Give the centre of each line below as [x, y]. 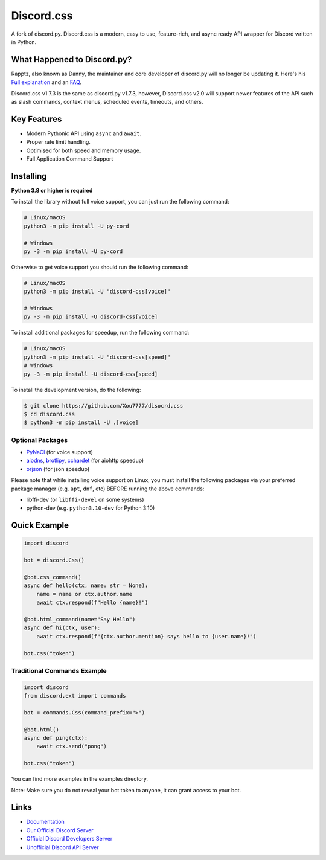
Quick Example [40, 525]
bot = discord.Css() [54, 560]
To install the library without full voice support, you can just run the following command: [120, 202]
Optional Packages [40, 440]
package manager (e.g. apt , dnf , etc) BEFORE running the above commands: [108, 489]
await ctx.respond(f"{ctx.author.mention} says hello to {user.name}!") [146, 636]
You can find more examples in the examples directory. [79, 779]
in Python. [24, 42]
